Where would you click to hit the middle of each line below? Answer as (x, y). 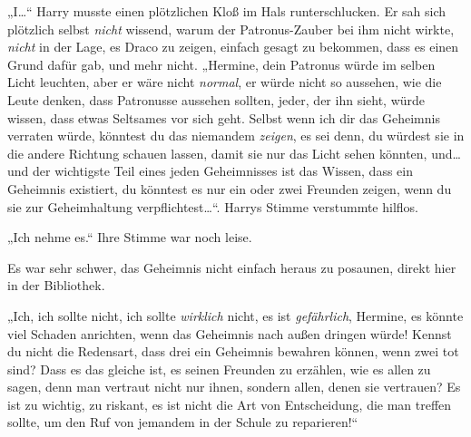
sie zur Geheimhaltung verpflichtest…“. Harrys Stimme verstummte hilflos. (213, 206)
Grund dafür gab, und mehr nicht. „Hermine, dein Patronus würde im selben (221, 64)
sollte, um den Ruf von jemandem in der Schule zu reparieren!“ (183, 422)
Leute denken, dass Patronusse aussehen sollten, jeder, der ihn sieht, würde (216, 99)
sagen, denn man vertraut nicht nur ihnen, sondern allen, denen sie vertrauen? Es (234, 387)
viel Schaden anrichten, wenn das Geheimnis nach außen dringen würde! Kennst (230, 333)
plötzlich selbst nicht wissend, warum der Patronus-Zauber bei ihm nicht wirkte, (231, 29)
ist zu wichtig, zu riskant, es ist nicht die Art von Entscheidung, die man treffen (230, 404)
